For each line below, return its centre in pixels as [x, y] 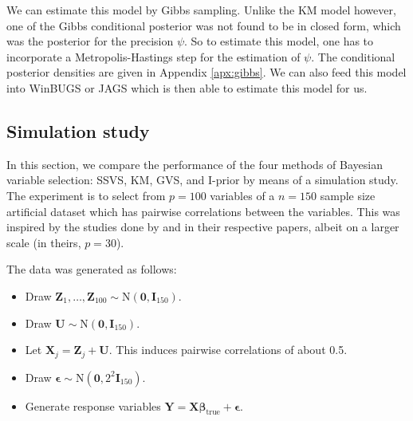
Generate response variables [93, 405]
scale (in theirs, [44, 242]
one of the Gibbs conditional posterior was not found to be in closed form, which [204, 25]
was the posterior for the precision [90, 41]
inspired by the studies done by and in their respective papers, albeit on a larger [203, 227]
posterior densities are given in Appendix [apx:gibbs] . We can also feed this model [206, 72]
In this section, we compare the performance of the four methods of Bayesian [195, 164]
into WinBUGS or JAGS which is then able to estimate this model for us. [187, 87]
